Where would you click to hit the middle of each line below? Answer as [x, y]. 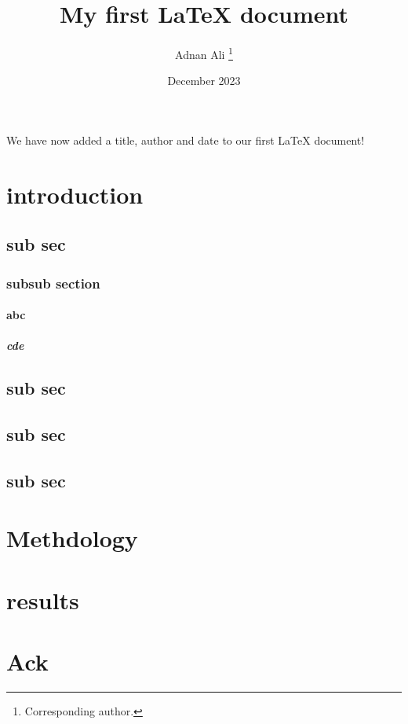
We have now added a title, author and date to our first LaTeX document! [186, 140]
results [43, 599]
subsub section [53, 283]
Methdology [72, 538]
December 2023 [204, 81]
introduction [75, 194]
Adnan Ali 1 [204, 53]
